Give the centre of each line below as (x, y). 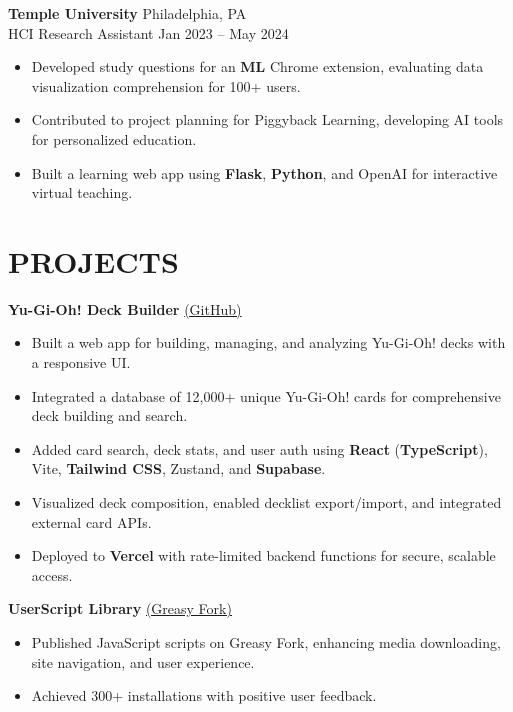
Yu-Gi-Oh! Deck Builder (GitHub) (125, 308)
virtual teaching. (82, 192)
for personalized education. (114, 138)
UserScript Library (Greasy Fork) (120, 608)
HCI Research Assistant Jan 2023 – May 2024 (148, 32)
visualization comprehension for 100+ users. (166, 85)
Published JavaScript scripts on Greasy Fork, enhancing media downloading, (266, 642)
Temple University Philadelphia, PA (127, 13)
